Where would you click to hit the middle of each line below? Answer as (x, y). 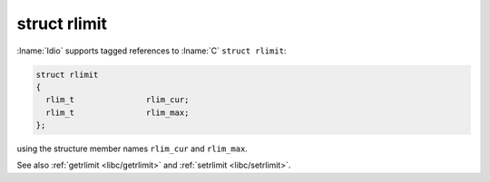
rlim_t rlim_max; (118, 112)
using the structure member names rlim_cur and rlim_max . (132, 148)
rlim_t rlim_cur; (118, 100)
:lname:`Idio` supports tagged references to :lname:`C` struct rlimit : (152, 51)
